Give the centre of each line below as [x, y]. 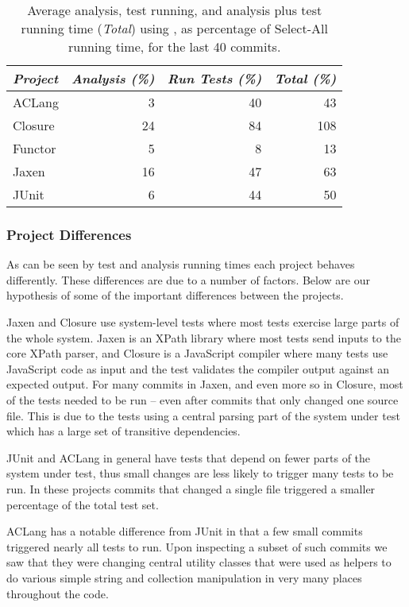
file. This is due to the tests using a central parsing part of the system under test [203, 415]
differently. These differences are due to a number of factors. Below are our [188, 279]
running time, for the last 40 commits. [175, 46]
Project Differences [69, 234]
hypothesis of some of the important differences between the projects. [175, 295]
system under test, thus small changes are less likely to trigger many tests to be [200, 473]
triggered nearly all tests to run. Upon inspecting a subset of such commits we [197, 546]
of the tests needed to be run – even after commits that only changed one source [203, 399]
